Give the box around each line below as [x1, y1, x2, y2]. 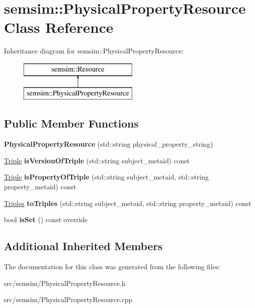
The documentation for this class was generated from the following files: [4, 261, 221, 272]
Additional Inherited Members [4, 238, 163, 254]
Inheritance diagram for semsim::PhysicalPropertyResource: [4, 46, 184, 56]
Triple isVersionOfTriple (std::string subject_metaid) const [4, 155, 190, 165]
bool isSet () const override [4, 214, 88, 225]
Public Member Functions [4, 116, 139, 131]
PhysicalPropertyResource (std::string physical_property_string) [4, 139, 213, 149]
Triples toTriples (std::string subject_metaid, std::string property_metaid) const [4, 198, 252, 208]
